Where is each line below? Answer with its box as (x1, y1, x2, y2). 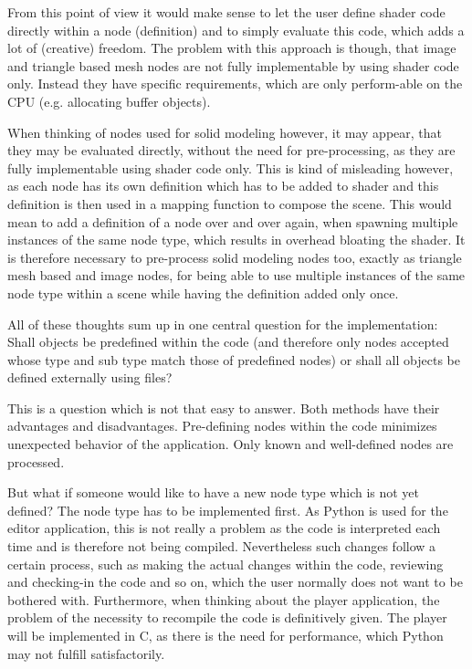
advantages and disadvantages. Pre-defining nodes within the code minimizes (7, 416, 437, 435)
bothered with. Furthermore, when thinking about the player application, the (7, 590, 440, 609)
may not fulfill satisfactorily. (7, 643, 165, 663)
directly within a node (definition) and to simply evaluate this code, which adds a (7, 20, 465, 39)
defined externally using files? (7, 368, 173, 387)
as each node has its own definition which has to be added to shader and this (7, 176, 439, 195)
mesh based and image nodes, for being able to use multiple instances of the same (7, 266, 466, 285)
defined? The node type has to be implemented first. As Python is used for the (7, 500, 448, 519)
